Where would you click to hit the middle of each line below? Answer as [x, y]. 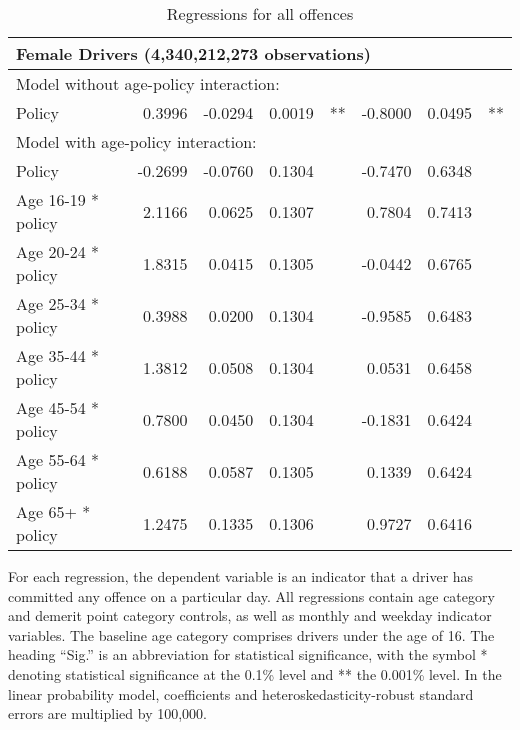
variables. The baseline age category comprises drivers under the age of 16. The [251, 634]
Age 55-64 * [58, 459]
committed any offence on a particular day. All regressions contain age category [251, 595]
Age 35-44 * [58, 355]
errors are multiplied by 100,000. [107, 713]
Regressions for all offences [260, 13]
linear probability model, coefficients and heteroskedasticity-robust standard [241, 693]
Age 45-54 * [58, 407]
